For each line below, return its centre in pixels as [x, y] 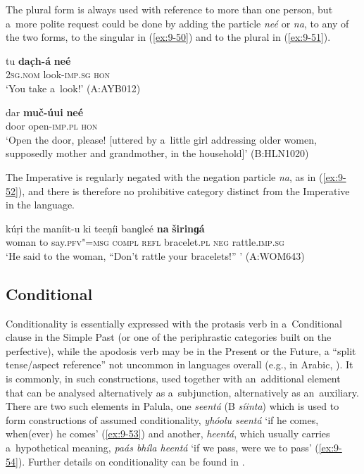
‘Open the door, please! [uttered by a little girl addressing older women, [161, 139]
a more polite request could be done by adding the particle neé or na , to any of [177, 23]
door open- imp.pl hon [52, 126]
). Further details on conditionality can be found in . [131, 461]
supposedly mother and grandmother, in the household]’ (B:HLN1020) [157, 153]
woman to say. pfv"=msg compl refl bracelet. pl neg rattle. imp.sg [145, 242]
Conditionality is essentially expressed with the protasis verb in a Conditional [174, 323]
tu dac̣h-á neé [38, 60]
